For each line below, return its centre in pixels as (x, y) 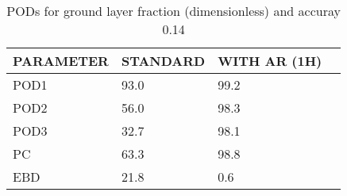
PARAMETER (61, 61)
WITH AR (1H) (270, 61)
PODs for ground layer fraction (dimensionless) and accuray (173, 11)
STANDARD (163, 61)
